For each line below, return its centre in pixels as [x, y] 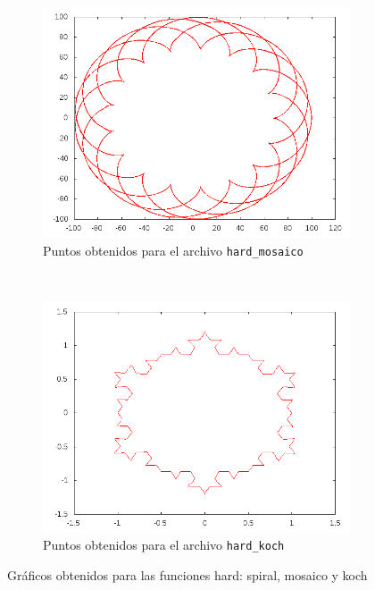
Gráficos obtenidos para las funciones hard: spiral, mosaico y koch [187, 575]
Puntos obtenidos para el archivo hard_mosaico [173, 250]
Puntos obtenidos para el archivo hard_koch [164, 545]
